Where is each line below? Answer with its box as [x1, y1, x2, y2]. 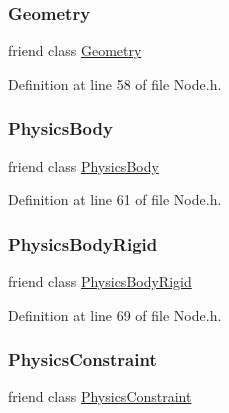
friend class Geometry [8, 40, 142, 61]
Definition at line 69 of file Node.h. [8, 304, 222, 325]
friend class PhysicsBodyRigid [8, 271, 192, 292]
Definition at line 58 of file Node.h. [8, 73, 222, 94]
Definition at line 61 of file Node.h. [8, 189, 222, 210]
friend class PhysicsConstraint [8, 386, 192, 407]
